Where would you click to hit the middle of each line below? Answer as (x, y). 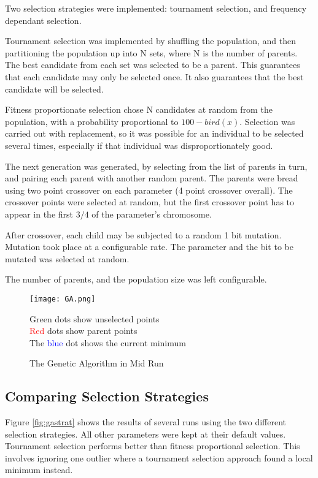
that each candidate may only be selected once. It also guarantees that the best (154, 76)
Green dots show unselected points (95, 318)
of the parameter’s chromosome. (152, 214)
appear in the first (39, 214)
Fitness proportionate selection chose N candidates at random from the (139, 109)
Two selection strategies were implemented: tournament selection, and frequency (156, 8)
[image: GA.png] (63, 299)
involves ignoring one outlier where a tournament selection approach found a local (159, 457)
